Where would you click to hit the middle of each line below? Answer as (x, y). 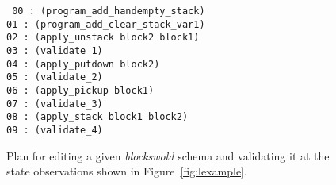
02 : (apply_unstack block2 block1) (103, 38)
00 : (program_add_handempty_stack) (109, 11)
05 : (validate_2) (55, 77)
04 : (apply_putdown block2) (83, 64)
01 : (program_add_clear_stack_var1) (106, 24)
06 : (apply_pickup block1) (80, 90)
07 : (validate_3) (55, 104)
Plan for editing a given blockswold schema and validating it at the (168, 155)
